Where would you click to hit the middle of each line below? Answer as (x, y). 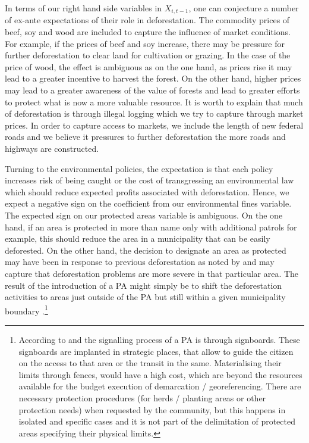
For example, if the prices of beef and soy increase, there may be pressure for (145, 43)
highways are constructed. (52, 148)
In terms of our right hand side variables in (83, 8)
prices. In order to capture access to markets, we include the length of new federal (154, 125)
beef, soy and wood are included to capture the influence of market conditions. (148, 32)
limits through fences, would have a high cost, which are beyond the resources (160, 374)
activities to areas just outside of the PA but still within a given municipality (145, 297)
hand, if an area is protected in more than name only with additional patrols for (151, 227)
